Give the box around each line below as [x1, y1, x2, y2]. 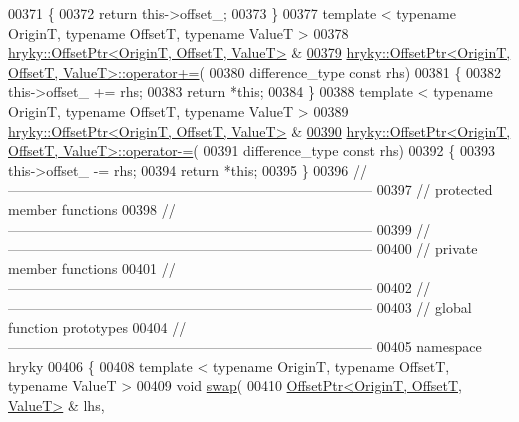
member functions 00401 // [8, 257, 176, 278]
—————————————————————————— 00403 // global [8, 296, 472, 317]
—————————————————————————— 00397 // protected [8, 179, 493, 200]
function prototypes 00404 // [8, 316, 187, 337]
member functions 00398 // [8, 198, 176, 219]
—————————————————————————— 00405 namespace [8, 336, 482, 357]
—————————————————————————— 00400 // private [8, 238, 478, 259]
